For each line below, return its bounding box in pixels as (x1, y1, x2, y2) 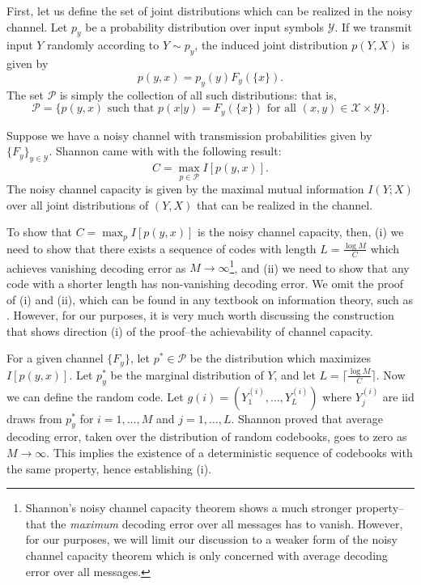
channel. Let (6, 18, 68, 35)
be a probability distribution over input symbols (85, 18, 325, 35)
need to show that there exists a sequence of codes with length (6, 240, 317, 256)
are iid (382, 388, 415, 405)
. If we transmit (334, 18, 412, 35)
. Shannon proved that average (231, 409, 384, 426)
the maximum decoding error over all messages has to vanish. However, (50, 515, 403, 532)
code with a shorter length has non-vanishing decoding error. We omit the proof (6, 274, 404, 291)
